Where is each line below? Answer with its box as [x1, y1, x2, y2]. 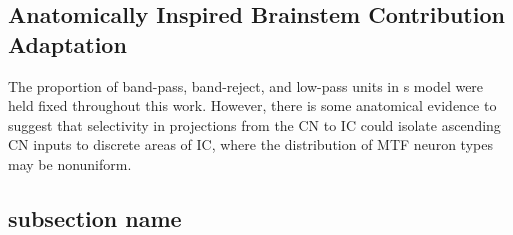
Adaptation [8, 28, 127, 59]
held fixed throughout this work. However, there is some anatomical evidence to [8, 95, 497, 116]
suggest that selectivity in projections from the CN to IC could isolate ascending [8, 114, 501, 135]
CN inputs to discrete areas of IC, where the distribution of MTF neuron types [8, 134, 493, 155]
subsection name [8, 202, 182, 233]
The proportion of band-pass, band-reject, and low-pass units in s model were [8, 75, 484, 96]
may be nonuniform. [8, 153, 132, 174]
